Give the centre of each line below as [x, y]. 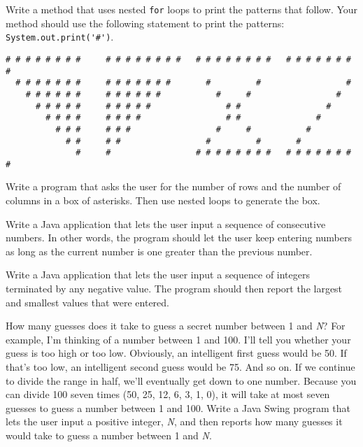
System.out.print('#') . [60, 37]
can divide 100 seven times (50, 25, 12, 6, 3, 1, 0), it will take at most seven [168, 394]
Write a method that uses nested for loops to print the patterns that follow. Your [182, 9]
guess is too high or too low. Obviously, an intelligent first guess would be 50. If [176, 353]
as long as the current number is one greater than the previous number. [159, 251]
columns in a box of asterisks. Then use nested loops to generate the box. [163, 200]
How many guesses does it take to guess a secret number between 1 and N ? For [176, 326]
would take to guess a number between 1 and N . [109, 435]
